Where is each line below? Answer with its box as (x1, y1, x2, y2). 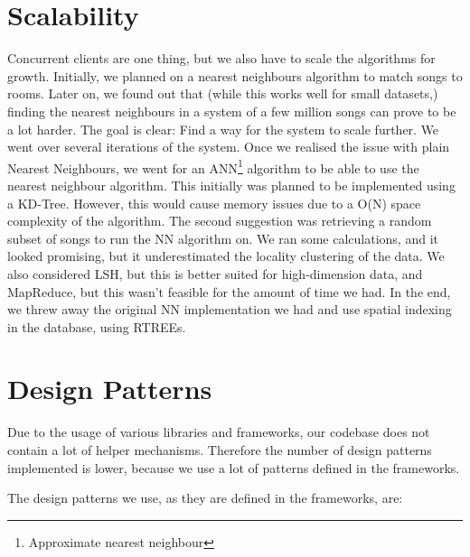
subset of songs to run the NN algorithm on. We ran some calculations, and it (7, 228, 438, 247)
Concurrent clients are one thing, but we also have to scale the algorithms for (7, 49, 436, 68)
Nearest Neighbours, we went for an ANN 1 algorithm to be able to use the (7, 155, 419, 177)
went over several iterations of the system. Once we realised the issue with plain (7, 137, 450, 156)
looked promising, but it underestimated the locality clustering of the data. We (7, 246, 445, 265)
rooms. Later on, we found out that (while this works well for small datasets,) (7, 84, 438, 103)
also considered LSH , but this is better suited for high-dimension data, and (7, 264, 423, 283)
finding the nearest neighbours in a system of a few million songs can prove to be (7, 101, 456, 120)
